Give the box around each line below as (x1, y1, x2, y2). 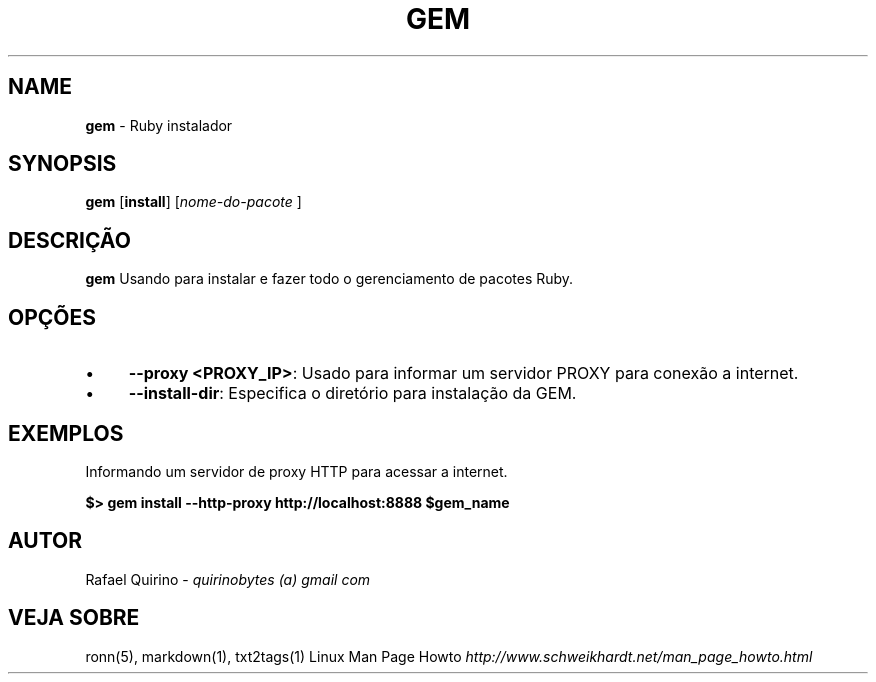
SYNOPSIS (8, 151, 117, 177)
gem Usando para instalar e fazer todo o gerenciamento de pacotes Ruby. (85, 270, 574, 288)
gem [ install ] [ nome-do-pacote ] (85, 193, 302, 211)
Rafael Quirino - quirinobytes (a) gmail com (85, 570, 371, 588)
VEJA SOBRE (8, 605, 140, 631)
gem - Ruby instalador (85, 116, 233, 134)
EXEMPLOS (8, 420, 124, 446)
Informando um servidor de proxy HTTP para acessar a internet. (85, 462, 508, 480)
